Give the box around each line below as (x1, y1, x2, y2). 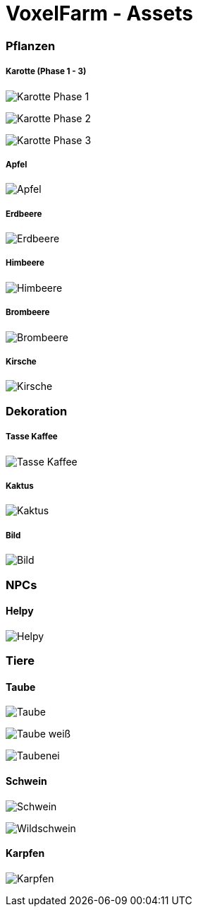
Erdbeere (6, 208, 42, 219)
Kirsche (6, 357, 37, 367)
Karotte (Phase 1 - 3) (6, 66, 87, 77)
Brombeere (6, 307, 50, 318)
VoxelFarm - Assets (6, 1, 193, 25)
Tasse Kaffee (6, 432, 58, 442)
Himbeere (6, 258, 44, 268)
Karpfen (6, 847, 45, 860)
